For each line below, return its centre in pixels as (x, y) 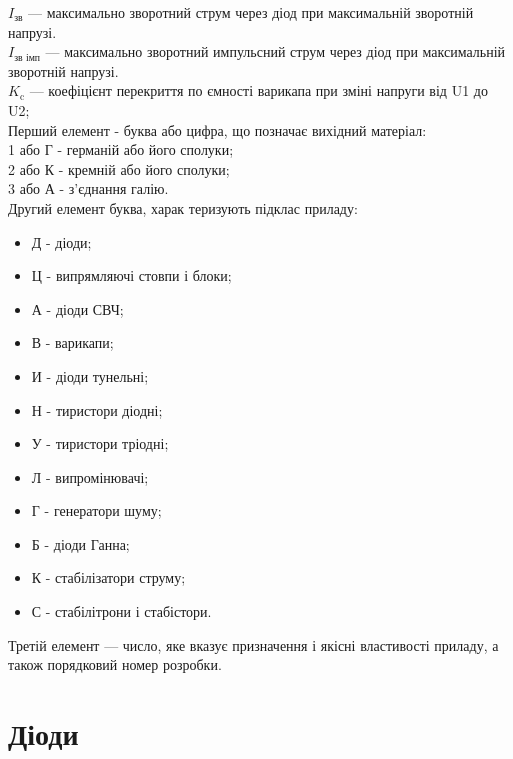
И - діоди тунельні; (90, 375)
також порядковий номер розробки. (115, 664)
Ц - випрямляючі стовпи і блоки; (131, 275)
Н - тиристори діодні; (97, 409)
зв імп (27, 57)
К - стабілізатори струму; (108, 577)
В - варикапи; (72, 342)
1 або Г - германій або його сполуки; (121, 149)
